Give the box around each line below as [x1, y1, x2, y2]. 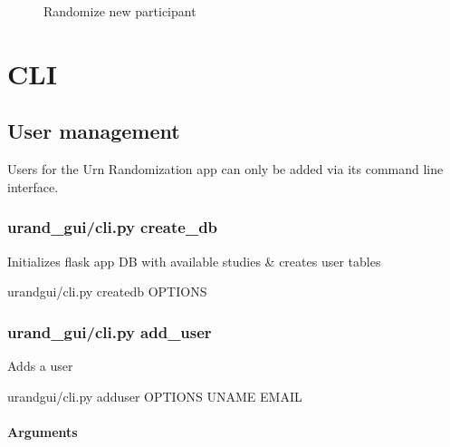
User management [7, 117, 180, 145]
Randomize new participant [43, 2, 196, 20]
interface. [7, 177, 59, 196]
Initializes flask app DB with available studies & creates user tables [7, 251, 381, 270]
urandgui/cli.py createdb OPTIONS [7, 282, 207, 301]
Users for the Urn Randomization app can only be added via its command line [7, 160, 444, 179]
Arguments [7, 422, 78, 441]
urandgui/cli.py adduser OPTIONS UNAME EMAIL [7, 386, 302, 405]
